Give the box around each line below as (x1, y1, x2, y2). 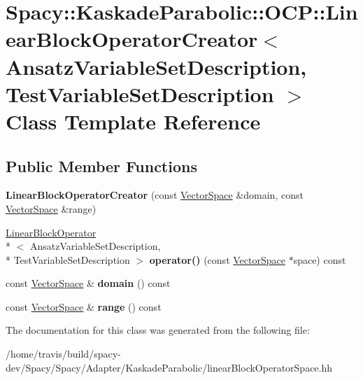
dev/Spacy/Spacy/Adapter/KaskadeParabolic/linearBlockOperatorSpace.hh (6, 360, 333, 374)
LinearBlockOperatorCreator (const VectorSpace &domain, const (6, 188, 304, 202)
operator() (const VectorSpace (149, 252, 285, 267)
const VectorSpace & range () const (6, 299, 162, 314)
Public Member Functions (6, 155, 197, 176)
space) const (293, 252, 346, 267)
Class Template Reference (6, 106, 261, 135)
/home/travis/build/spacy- (6, 346, 121, 361)
